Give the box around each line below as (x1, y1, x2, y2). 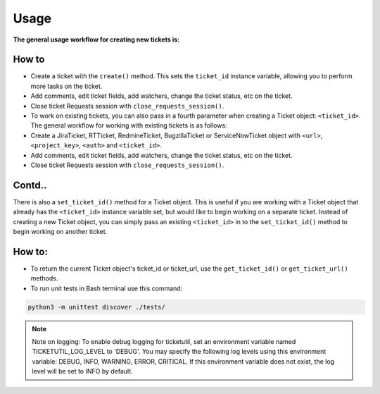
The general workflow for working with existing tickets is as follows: (30, 121, 228, 130)
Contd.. (13, 179, 47, 191)
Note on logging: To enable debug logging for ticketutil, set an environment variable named (32, 338, 296, 346)
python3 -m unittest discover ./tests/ (27, 303, 165, 311)
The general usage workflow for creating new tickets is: (13, 35, 179, 44)
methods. (30, 274, 58, 283)
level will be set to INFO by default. (32, 367, 133, 376)
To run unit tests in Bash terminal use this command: (30, 284, 183, 293)
